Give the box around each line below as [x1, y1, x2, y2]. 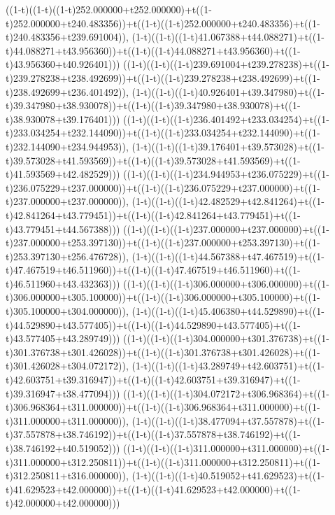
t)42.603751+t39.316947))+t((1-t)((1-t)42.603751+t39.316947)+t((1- [6, 372, 301, 387]
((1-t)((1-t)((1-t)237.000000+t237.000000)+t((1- [123, 221, 329, 236]
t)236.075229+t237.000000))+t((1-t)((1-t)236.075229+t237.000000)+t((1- [6, 180, 320, 195]
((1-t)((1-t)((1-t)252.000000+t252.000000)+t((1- [6, 2, 212, 16]
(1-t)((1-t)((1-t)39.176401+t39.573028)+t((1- [131, 139, 325, 153]
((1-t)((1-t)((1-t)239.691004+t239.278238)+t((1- [123, 57, 329, 71]
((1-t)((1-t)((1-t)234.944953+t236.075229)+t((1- [123, 167, 329, 181]
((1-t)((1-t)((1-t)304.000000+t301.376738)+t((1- [123, 331, 329, 346]
